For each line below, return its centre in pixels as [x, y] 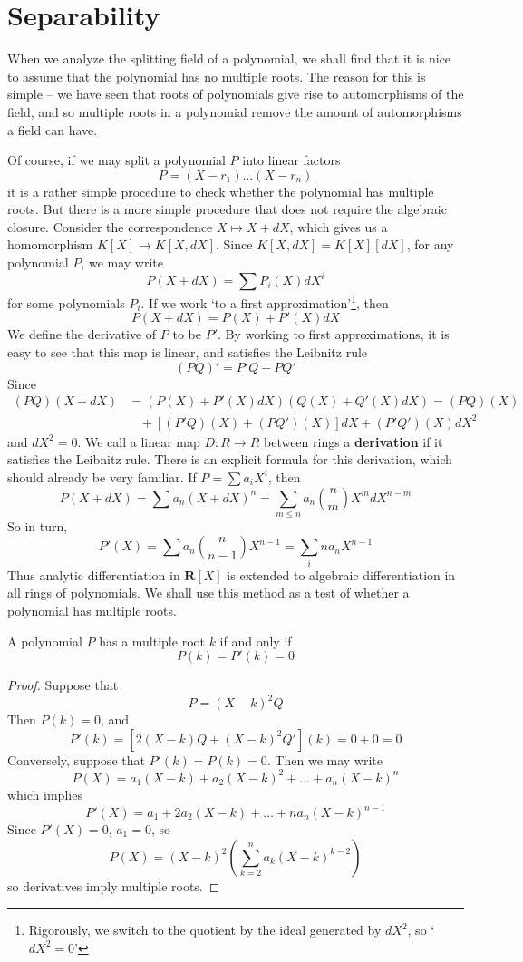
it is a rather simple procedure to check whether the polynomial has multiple [221, 191]
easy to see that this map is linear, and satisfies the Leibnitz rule [188, 352]
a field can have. [53, 129]
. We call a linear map [139, 441]
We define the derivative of [82, 334]
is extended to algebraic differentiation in [341, 574]
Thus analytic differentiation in [94, 574]
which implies [45, 794]
